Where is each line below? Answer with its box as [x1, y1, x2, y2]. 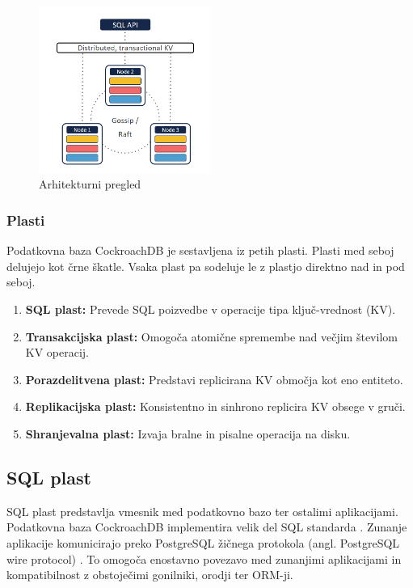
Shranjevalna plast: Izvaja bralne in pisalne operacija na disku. [25, 425, 351, 442]
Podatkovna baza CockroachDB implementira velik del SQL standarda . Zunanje [6, 518, 407, 535]
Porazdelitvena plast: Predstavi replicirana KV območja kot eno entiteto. [25, 370, 403, 387]
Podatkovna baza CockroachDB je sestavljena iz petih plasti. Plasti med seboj [6, 242, 394, 259]
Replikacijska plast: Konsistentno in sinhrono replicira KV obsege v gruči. [25, 398, 406, 415]
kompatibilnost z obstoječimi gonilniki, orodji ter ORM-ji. [6, 566, 293, 583]
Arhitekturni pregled [39, 176, 141, 192]
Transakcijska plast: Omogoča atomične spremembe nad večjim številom [25, 328, 398, 345]
